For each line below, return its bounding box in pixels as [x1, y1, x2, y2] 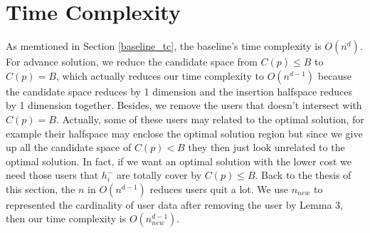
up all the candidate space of [6, 140, 132, 155]
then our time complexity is [6, 211, 127, 226]
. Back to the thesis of [255, 167, 351, 182]
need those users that [6, 167, 99, 182]
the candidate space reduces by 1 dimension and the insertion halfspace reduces [6, 83, 353, 98]
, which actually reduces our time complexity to [55, 68, 265, 83]
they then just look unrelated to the [188, 140, 345, 155]
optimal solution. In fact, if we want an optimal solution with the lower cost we [6, 153, 351, 168]
